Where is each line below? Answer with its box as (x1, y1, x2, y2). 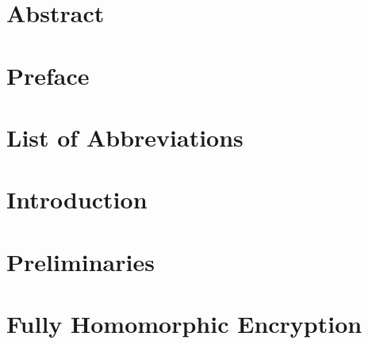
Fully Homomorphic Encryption (6, 308, 362, 340)
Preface (6, 59, 90, 91)
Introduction (6, 183, 148, 216)
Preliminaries (6, 245, 155, 277)
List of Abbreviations (6, 120, 243, 153)
